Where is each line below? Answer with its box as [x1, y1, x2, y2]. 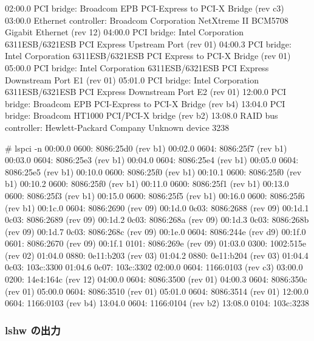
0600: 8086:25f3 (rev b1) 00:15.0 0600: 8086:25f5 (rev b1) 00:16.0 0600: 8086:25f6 [5, 189, 305, 202]
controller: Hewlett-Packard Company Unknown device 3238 [5, 121, 230, 133]
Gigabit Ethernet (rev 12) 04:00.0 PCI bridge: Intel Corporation [5, 26, 244, 38]
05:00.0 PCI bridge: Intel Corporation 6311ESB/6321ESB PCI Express [5, 61, 269, 74]
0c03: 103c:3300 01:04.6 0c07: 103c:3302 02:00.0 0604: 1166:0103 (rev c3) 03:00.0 [5, 261, 303, 273]
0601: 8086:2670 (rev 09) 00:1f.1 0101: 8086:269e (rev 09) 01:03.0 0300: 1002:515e [5, 237, 306, 250]
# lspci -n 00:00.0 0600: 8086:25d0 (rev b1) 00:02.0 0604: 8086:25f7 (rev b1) [5, 141, 287, 154]
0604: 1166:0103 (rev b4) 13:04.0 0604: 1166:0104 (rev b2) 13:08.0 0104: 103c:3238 [5, 297, 309, 309]
